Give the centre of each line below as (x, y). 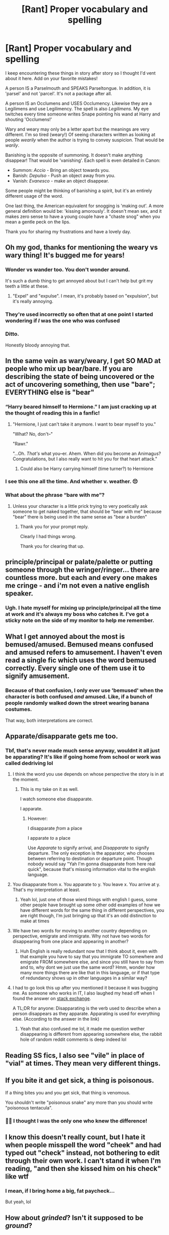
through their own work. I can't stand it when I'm (83, 1161)
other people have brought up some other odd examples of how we (90, 905)
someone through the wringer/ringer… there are (82, 570)
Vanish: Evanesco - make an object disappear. (61, 181)
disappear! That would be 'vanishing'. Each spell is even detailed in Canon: (83, 160)
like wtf (17, 1176)
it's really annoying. (33, 301)
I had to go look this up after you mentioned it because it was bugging (85, 988)
